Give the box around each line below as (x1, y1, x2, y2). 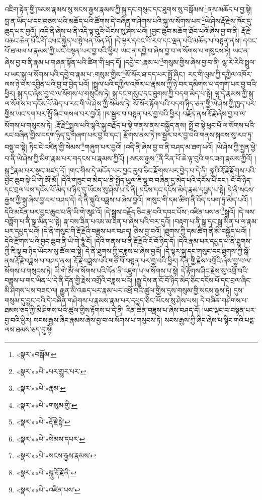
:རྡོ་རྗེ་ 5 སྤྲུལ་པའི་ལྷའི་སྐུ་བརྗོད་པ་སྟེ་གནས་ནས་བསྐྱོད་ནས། (54, 118, 187, 130)
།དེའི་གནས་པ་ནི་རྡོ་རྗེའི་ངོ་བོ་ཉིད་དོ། (94, 235, 175, 246)
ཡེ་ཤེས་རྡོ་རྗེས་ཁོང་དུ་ (204, 15, 252, 26)
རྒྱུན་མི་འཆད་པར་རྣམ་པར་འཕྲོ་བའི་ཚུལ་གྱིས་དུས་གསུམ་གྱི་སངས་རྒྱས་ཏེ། (59, 284, 231, 295)
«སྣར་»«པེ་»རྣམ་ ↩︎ (16, 383, 66, 393)
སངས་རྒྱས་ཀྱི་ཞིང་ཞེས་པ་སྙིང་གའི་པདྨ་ (164, 314, 255, 325)
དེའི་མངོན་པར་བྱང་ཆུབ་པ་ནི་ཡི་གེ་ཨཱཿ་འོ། (5, 206, 102, 217)
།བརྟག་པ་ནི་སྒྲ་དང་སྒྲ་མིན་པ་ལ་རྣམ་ (172, 216, 258, 226)
